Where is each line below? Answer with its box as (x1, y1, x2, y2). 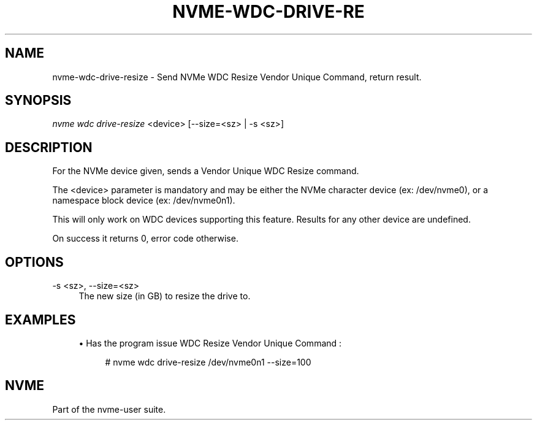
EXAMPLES (5, 312, 76, 327)
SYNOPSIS (5, 93, 72, 109)
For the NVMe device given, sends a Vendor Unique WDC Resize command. (52, 166, 359, 177)
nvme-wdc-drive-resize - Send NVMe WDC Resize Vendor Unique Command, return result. (52, 71, 422, 82)
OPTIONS (5, 254, 64, 270)
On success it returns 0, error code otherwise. (52, 233, 238, 244)
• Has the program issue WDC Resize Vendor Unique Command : (78, 337, 342, 348)
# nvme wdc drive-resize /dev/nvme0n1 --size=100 (105, 356, 311, 367)
